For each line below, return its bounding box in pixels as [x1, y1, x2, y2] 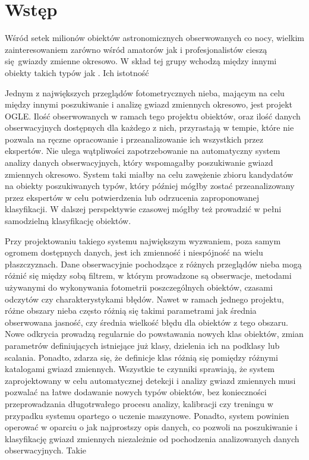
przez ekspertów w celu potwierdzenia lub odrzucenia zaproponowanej [5, 191, 260, 203]
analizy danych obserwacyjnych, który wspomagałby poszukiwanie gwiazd [5, 156, 273, 169]
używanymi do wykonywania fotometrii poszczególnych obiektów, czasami [5, 281, 273, 293]
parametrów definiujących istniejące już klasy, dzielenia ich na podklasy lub [5, 339, 280, 351]
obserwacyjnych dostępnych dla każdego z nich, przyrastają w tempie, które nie [5, 121, 294, 134]
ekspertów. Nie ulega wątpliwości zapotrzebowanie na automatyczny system [5, 144, 280, 157]
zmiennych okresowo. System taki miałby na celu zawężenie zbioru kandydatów [5, 168, 294, 180]
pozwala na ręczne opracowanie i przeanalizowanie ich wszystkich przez [5, 133, 264, 145]
